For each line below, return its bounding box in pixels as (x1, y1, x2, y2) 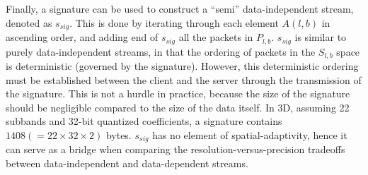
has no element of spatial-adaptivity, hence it (152, 127, 347, 142)
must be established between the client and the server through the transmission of (6, 72, 362, 87)
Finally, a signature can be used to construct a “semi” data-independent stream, (6, 1, 354, 16)
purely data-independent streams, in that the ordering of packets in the (6, 44, 316, 59)
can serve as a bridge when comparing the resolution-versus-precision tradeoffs (6, 142, 345, 157)
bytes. (105, 127, 132, 142)
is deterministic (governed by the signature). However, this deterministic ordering (6, 58, 359, 73)
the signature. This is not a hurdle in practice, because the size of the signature (6, 86, 350, 101)
